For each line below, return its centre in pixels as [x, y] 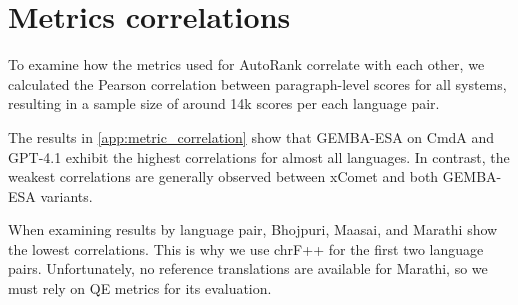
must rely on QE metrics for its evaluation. [140, 288]
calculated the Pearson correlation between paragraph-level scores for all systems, [257, 83]
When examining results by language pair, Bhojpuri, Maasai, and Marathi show [253, 229]
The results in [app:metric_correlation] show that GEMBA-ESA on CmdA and [251, 136]
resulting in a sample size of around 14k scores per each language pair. [224, 103]
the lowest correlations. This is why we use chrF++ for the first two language [246, 248]
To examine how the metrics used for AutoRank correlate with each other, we [246, 64]
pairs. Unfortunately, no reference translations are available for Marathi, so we [248, 268]
